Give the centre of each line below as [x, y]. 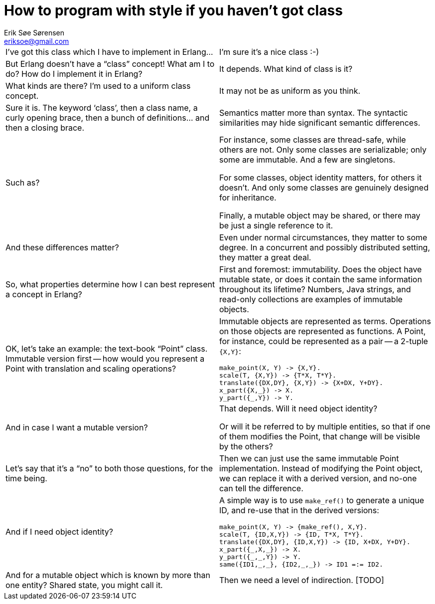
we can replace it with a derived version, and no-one [318, 478]
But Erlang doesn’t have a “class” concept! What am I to [110, 64]
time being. [26, 478]
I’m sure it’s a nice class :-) [269, 52]
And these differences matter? [62, 247]
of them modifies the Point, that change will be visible [320, 436]
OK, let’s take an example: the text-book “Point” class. [107, 349]
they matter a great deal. [265, 257]
